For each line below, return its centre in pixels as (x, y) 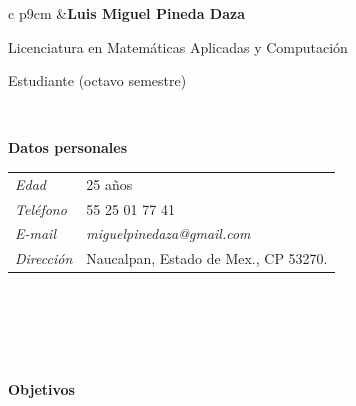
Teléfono (41, 208)
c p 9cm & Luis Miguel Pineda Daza (126, 13)
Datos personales (67, 147)
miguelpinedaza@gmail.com (168, 233)
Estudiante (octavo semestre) (97, 80)
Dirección (44, 258)
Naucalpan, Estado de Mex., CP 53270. (207, 258)
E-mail (35, 233)
